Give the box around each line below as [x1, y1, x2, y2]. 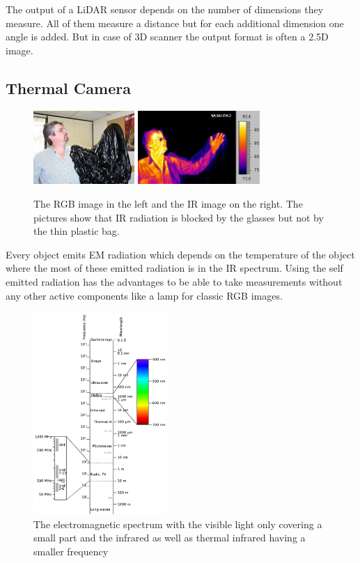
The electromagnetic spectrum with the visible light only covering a [33, 516, 322, 531]
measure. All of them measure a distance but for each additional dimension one [6, 15, 344, 30]
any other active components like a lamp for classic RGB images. [6, 288, 283, 302]
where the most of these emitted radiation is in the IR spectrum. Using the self [6, 261, 343, 275]
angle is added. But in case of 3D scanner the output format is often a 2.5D [6, 29, 329, 44]
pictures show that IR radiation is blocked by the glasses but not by [33, 210, 324, 224]
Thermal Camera [6, 77, 131, 98]
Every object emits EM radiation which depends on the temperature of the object [6, 247, 355, 261]
